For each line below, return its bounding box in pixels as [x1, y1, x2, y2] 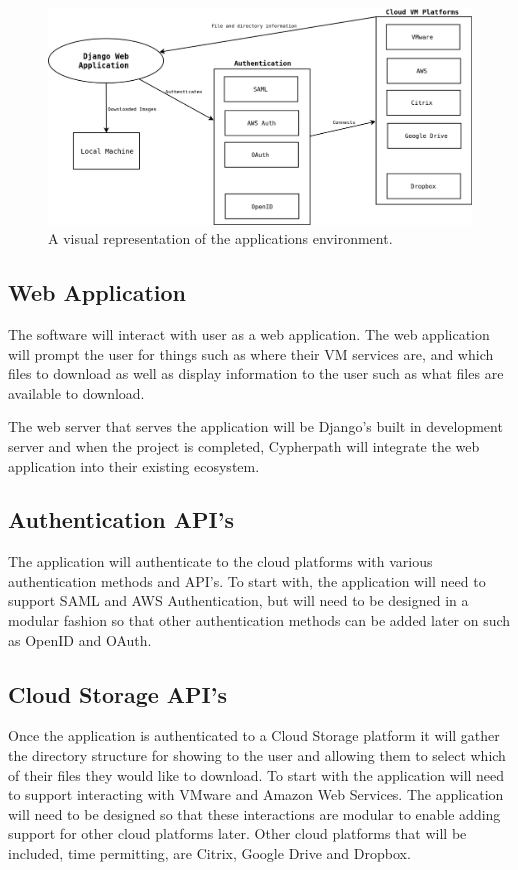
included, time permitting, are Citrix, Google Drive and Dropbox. [8, 843, 411, 864]
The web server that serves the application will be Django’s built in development [8, 416, 503, 437]
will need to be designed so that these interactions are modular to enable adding [8, 803, 501, 824]
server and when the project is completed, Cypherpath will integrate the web [8, 435, 480, 456]
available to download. [8, 382, 145, 403]
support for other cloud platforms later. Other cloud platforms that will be [8, 823, 467, 844]
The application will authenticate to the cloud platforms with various [8, 551, 433, 572]
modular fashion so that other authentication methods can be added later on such [8, 610, 511, 631]
